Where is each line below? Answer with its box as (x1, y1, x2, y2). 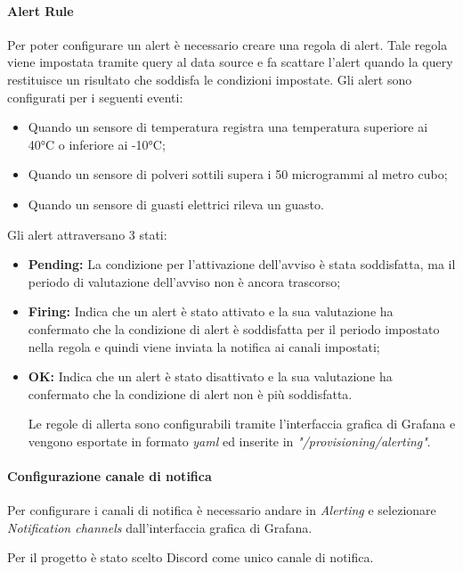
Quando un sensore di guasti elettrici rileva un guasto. (28, 194, 324, 213)
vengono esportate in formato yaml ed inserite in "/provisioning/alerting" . (28, 431, 431, 450)
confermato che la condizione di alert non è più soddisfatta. (28, 384, 353, 403)
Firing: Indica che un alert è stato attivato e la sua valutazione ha (28, 302, 394, 321)
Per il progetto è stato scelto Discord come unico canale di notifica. (7, 548, 374, 567)
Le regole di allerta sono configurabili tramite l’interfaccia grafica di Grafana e (28, 414, 456, 433)
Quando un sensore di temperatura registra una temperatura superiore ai (28, 118, 428, 136)
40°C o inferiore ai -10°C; (28, 135, 166, 153)
